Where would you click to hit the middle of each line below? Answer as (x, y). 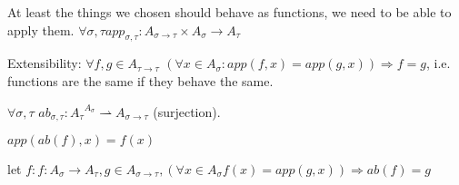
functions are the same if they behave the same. (140, 80)
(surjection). (187, 111)
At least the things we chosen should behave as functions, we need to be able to (229, 12)
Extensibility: (45, 63)
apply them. (41, 29)
